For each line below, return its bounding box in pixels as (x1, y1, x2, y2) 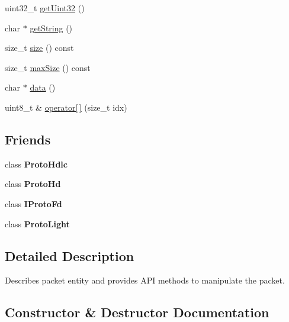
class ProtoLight (5, 217, 70, 230)
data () (30, 81, 56, 94)
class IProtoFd (5, 197, 62, 210)
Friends (5, 130, 51, 148)
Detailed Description (5, 246, 134, 265)
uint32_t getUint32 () (5, 2, 85, 14)
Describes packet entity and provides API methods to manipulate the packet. (5, 274, 285, 286)
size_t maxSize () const (5, 61, 91, 73)
